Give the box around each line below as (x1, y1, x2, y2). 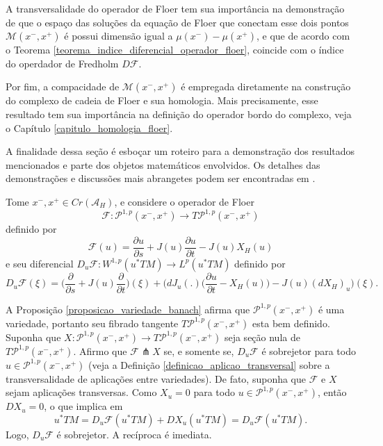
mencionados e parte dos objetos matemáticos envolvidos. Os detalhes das (6, 157, 320, 172)
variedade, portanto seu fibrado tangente (6, 315, 179, 330)
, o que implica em (44, 399, 123, 413)
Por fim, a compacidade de (6, 79, 120, 94)
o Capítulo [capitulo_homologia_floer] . (6, 120, 173, 135)
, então (317, 385, 347, 399)
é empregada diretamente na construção (181, 79, 351, 94)
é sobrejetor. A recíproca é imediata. (56, 427, 212, 441)
